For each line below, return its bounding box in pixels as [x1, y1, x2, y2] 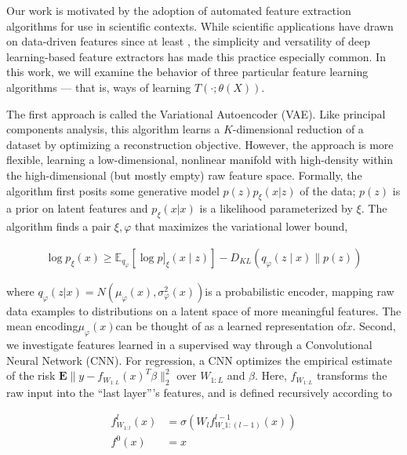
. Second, [352, 318, 396, 334]
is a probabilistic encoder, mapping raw [205, 282, 394, 299]
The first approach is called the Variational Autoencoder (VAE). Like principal [6, 105, 386, 122]
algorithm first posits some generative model [6, 182, 220, 198]
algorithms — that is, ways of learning [6, 78, 191, 95]
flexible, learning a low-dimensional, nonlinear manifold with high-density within [6, 151, 394, 168]
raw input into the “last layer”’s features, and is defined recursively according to [6, 384, 392, 401]
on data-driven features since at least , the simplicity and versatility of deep [6, 33, 371, 49]
